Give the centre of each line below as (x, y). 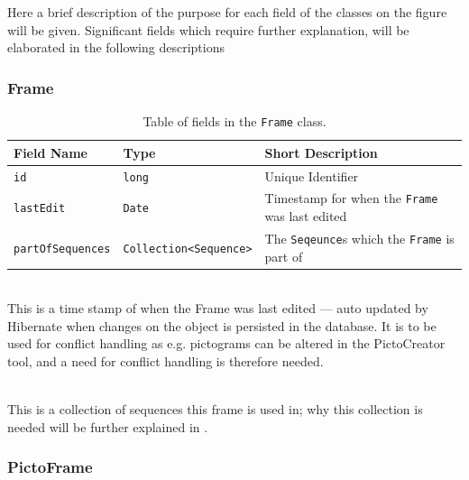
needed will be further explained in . (108, 426)
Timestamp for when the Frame (351, 198)
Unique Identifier (312, 175)
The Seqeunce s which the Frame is (359, 238)
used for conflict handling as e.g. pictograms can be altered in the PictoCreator (226, 343)
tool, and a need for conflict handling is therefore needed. (166, 361)
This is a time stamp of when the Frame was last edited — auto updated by (218, 308)
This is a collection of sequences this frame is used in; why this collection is (215, 409)
